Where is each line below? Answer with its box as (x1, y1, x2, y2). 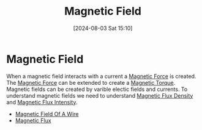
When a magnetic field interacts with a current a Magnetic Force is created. (6, 72, 196, 80)
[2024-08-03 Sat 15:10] (73, 24, 133, 32)
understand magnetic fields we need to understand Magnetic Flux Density (6, 92, 193, 99)
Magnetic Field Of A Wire (15, 110, 79, 117)
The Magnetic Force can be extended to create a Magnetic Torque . (6, 79, 176, 86)
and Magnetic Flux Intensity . (6, 98, 78, 106)
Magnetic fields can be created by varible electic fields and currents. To (6, 85, 188, 93)
